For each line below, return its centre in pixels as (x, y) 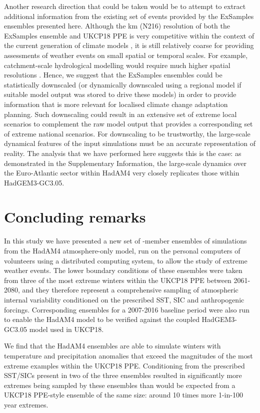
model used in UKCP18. (66, 329)
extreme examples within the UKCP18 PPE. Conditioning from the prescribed (124, 365)
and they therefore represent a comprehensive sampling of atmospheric (130, 290)
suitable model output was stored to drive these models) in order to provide (120, 94)
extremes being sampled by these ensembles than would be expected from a (120, 385)
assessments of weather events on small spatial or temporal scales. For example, (126, 55)
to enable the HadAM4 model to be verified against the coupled (102, 319)
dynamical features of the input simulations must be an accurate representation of (130, 143)
